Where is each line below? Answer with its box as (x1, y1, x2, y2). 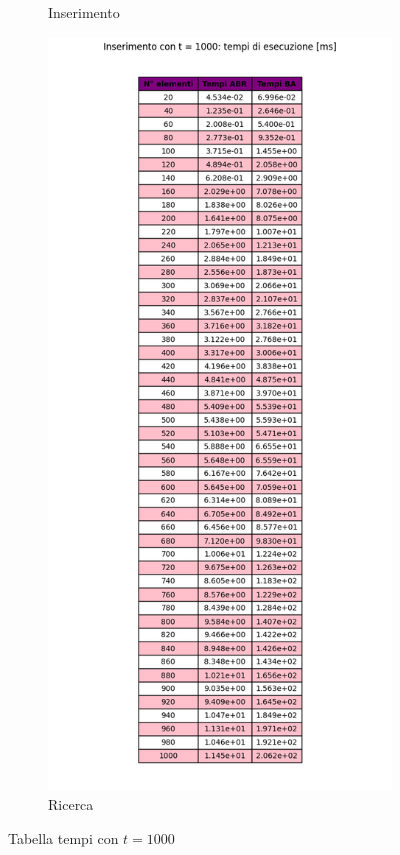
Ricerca (48, 794, 94, 815)
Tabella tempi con (8, 828, 119, 849)
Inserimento (48, 2, 120, 22)
